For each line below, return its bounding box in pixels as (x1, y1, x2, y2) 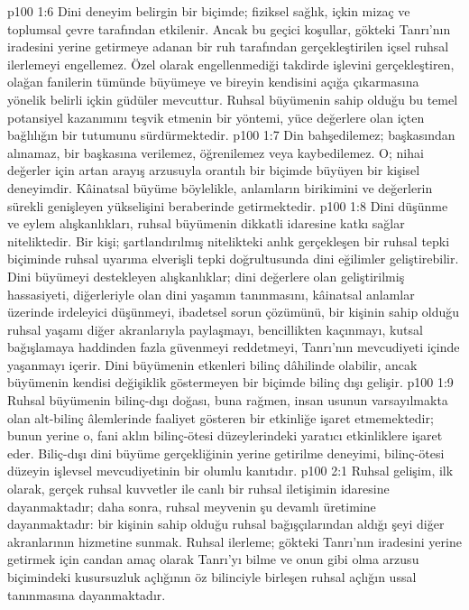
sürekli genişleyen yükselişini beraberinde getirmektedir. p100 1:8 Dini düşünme (7, 196, 448, 215)
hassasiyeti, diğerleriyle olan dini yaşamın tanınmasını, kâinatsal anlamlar (7, 284, 415, 303)
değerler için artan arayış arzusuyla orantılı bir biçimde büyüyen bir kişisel (7, 161, 420, 180)
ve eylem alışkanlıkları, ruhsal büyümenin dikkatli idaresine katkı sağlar (7, 214, 405, 233)
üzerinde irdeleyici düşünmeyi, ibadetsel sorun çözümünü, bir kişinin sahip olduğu (7, 302, 460, 321)
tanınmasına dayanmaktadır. (7, 585, 166, 604)
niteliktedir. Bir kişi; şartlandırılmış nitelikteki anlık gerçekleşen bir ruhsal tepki (7, 231, 450, 250)
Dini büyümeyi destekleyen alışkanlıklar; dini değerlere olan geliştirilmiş (7, 266, 405, 285)
